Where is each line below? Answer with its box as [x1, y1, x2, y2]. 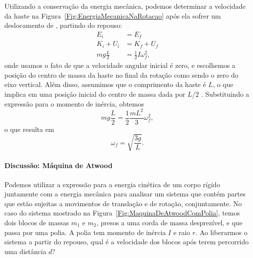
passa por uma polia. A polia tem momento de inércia [4, 227, 166, 237]
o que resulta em [4, 124, 54, 134]
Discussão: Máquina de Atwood [4, 160, 113, 171]
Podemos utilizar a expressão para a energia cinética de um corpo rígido [4, 179, 220, 189]
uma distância [4, 246, 46, 256]
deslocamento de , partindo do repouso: [4, 20, 122, 30]
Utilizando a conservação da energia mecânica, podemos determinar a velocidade [4, 1, 246, 11]
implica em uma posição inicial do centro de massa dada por [4, 88, 186, 99]
